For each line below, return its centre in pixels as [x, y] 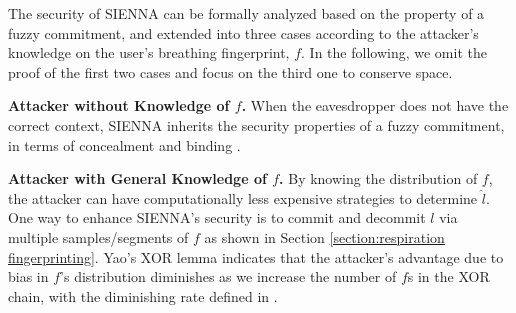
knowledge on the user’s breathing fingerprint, [149, 52]
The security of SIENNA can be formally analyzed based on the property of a [246, 13]
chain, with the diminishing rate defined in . [143, 295]
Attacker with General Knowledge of [137, 178]
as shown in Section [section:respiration [324, 236]
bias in [28, 276]
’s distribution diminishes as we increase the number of [228, 276]
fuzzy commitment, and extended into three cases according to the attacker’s [243, 32]
